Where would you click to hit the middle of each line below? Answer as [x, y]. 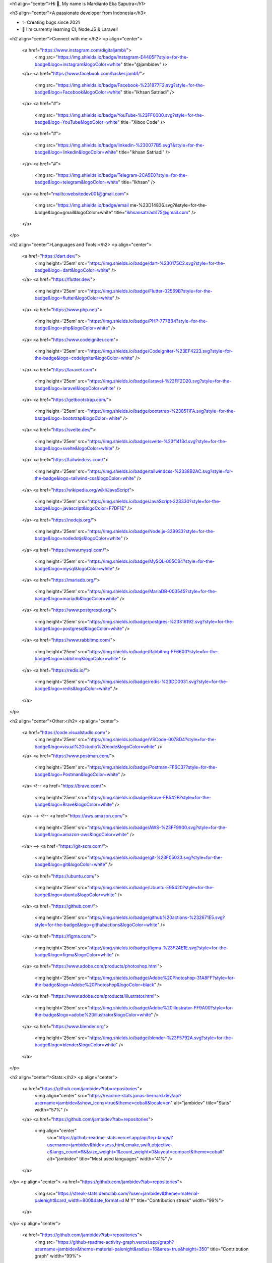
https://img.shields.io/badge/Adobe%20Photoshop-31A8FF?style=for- [162, 978]
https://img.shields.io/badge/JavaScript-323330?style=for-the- [155, 501]
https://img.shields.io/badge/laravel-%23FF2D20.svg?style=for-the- [160, 381]
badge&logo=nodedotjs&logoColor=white [78, 539]
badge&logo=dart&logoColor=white [71, 270]
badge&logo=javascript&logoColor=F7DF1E [79, 508]
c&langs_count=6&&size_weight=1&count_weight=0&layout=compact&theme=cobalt [135, 1152]
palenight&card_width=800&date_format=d [79, 1200]
